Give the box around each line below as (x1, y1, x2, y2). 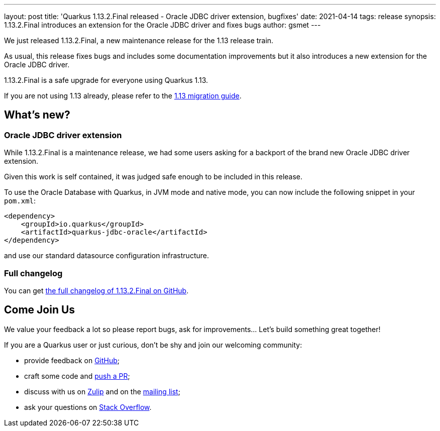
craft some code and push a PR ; (24, 371, 130, 380)
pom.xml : (4, 196, 36, 205)
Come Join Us (4, 303, 75, 316)
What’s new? (4, 109, 70, 122)
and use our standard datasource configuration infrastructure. (4, 251, 209, 260)
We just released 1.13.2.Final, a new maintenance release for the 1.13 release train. (4, 36, 274, 45)
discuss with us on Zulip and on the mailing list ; (24, 387, 180, 396)
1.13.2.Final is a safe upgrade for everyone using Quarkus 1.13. (4, 76, 208, 84)
